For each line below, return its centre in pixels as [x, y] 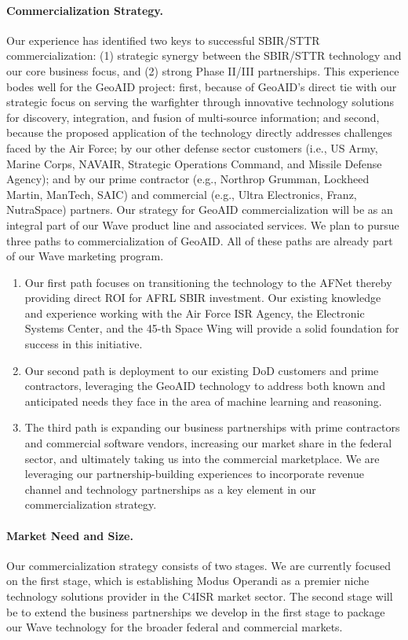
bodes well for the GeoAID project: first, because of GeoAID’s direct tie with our [202, 86]
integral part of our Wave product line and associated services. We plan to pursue [203, 224]
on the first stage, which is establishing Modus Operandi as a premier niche [188, 581]
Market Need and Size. [70, 535]
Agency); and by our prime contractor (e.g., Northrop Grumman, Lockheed [188, 179]
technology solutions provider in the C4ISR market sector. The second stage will [200, 596]
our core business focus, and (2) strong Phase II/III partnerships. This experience [203, 70]
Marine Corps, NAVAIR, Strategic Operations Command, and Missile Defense [194, 163]
